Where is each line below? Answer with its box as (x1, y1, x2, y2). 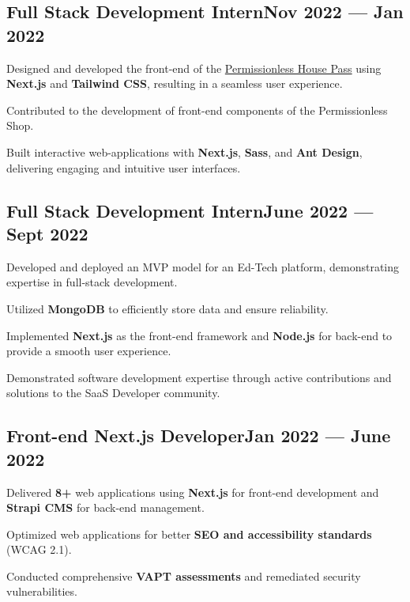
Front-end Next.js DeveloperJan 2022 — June (6, 423, 391, 448)
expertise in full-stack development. (6, 274, 178, 290)
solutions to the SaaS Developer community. (6, 384, 220, 401)
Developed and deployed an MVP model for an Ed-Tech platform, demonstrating (6, 258, 400, 274)
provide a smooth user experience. (6, 343, 171, 359)
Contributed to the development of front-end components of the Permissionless (6, 101, 388, 118)
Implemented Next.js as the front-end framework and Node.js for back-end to (6, 327, 393, 343)
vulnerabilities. (6, 583, 77, 600)
